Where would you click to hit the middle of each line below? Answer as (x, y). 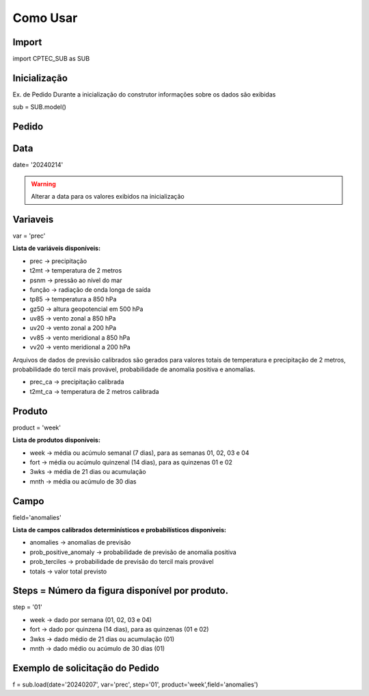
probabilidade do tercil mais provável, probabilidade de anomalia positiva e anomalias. (134, 369)
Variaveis (33, 219)
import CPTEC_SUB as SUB (51, 59)
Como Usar (45, 18)
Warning (43, 184)
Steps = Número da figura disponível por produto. (121, 591)
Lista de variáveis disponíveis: (57, 248)
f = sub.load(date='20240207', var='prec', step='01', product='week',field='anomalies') (136, 684)
